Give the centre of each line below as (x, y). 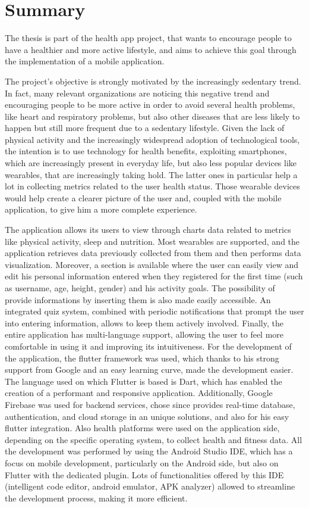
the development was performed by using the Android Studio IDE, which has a (149, 451)
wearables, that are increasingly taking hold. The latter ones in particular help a (151, 174)
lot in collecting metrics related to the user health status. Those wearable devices (152, 186)
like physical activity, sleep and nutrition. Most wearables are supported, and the (152, 241)
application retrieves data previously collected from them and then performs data (153, 253)
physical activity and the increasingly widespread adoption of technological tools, (152, 139)
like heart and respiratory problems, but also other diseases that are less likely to (152, 116)
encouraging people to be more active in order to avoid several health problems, (150, 105)
